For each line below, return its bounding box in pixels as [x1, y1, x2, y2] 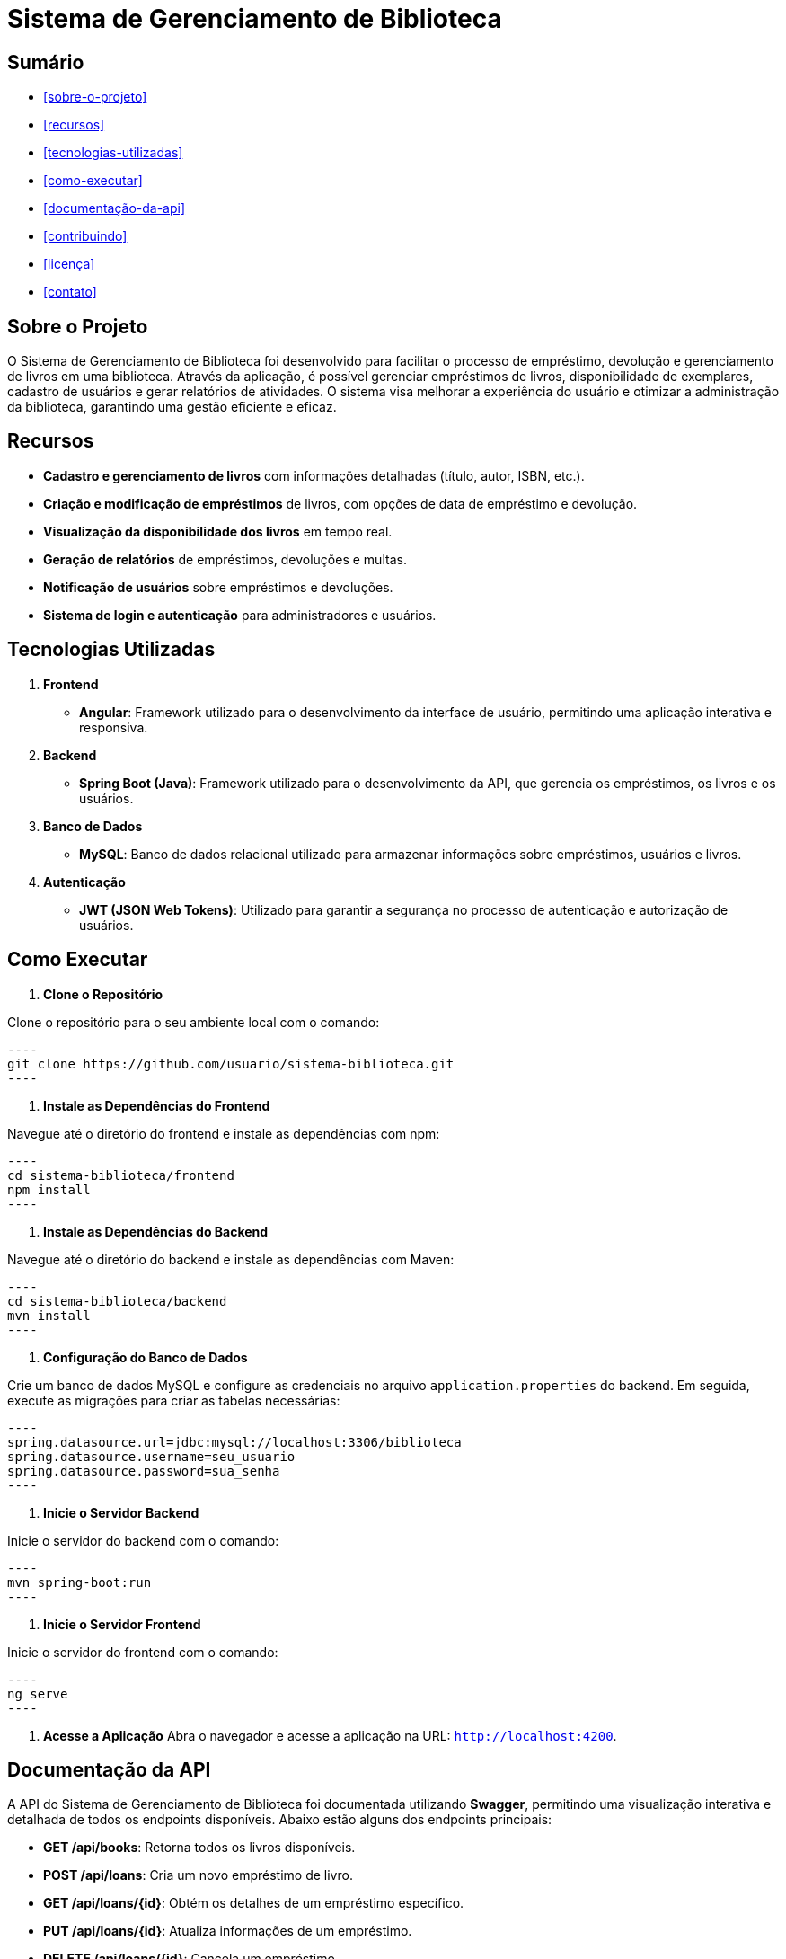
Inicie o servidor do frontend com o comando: [7, 1644, 278, 1660]
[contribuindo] [43, 228, 128, 244]
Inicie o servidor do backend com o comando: [7, 1532, 279, 1548]
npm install [7, 1182, 91, 1197]
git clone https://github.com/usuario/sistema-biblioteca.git [7, 1056, 455, 1071]
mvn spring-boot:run [7, 1574, 152, 1590]
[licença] [43, 256, 95, 272]
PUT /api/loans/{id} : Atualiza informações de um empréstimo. [43, 1923, 412, 1939]
